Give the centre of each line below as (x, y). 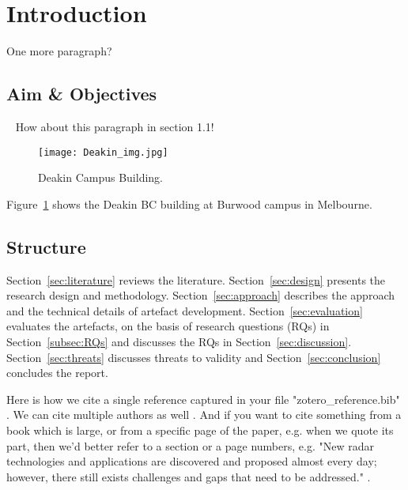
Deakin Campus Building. (100, 177)
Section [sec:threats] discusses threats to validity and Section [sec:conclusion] (194, 357)
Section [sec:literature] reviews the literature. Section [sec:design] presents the (196, 279)
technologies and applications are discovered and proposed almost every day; (192, 461)
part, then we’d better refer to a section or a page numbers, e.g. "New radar (190, 445)
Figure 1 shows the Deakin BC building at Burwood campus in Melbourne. (189, 204)
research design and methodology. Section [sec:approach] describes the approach (200, 295)
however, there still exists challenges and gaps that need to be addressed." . (189, 476)
